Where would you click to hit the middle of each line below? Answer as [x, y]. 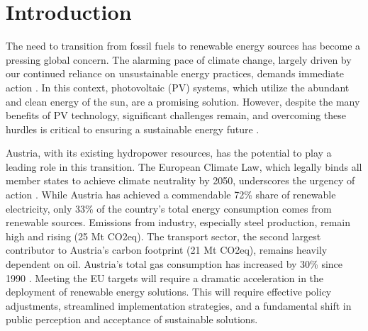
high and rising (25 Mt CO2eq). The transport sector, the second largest [163, 236]
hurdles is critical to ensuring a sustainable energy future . [133, 129]
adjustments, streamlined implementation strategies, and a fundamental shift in [179, 305]
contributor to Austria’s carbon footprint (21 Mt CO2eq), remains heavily [167, 250]
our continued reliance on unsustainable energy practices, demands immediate [175, 73]
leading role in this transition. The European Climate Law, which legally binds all [184, 166]
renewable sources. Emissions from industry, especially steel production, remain [178, 222]
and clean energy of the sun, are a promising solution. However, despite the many [183, 101]
